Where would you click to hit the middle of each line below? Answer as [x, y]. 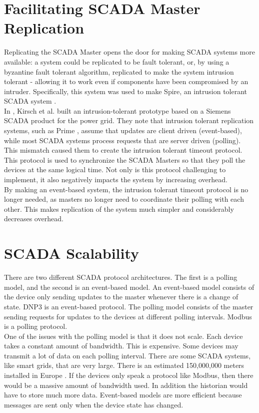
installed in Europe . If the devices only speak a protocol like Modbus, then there [129, 375]
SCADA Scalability [72, 253]
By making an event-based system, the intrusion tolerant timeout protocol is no [126, 189]
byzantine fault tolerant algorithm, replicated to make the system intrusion [119, 71]
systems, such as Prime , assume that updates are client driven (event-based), [123, 130]
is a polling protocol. [36, 326]
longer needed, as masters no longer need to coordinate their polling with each [124, 199]
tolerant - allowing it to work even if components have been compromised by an [126, 81]
